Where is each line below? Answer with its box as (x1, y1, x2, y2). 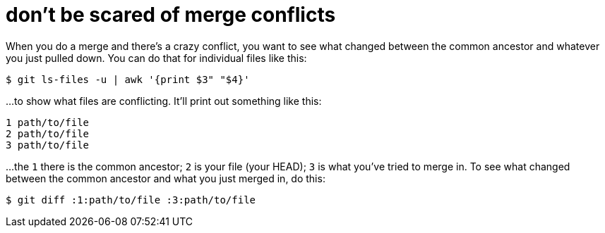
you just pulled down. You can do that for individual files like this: (6, 51, 307, 64)
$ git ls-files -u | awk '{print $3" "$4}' (6, 73, 250, 85)
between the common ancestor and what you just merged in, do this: (6, 172, 325, 184)
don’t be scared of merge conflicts (6, 3, 336, 27)
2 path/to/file (6, 127, 90, 139)
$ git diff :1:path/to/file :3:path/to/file (6, 194, 256, 206)
